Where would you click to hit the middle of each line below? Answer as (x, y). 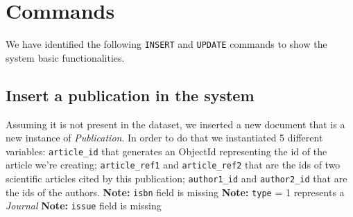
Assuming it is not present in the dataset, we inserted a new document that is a (175, 124)
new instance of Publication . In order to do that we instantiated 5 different (164, 138)
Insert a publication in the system (130, 95)
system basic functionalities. (65, 57)
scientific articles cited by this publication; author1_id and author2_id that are (176, 179)
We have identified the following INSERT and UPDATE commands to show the (166, 44)
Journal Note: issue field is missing (84, 206)
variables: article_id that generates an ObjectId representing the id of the (166, 151)
